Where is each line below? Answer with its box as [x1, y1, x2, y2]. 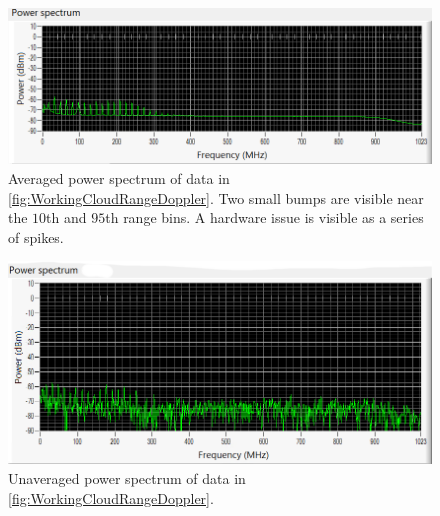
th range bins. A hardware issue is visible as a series [105, 207, 424, 228]
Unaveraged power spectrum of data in [8, 468, 246, 489]
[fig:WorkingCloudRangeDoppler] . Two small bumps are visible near [8, 187, 424, 208]
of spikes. [8, 226, 64, 247]
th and [46, 207, 87, 228]
